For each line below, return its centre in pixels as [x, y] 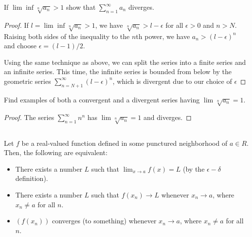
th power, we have [163, 36]
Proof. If [16, 25]
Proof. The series [29, 117]
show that [81, 7]
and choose [20, 46]
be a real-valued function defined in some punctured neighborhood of [125, 143]
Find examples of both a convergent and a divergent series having [102, 99]
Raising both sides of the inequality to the [67, 36]
